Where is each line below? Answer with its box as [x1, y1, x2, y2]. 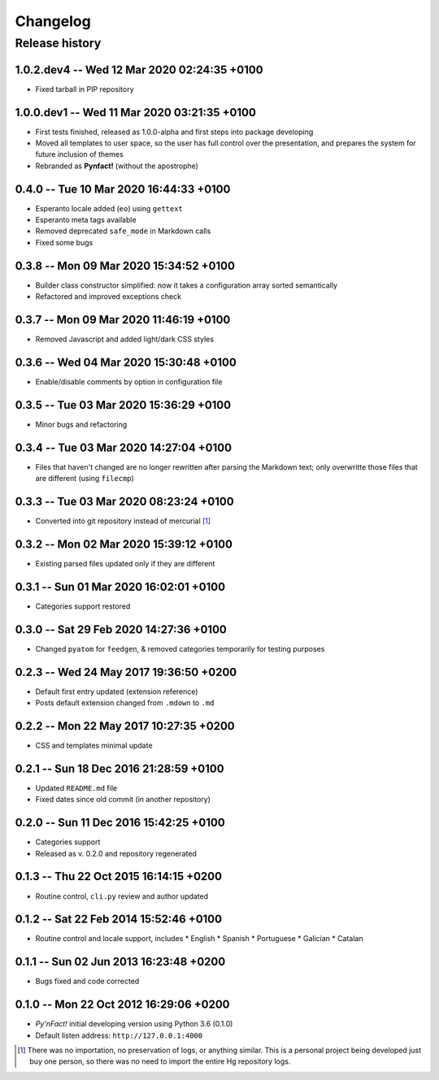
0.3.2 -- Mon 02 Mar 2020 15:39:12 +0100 [15, 537, 233, 551]
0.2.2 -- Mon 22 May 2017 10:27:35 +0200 [15, 719, 235, 733]
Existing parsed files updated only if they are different [35, 559, 215, 568]
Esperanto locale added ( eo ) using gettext [35, 203, 183, 213]
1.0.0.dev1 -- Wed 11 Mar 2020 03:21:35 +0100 [15, 106, 256, 119]
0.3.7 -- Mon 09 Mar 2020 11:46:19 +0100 [15, 313, 231, 327]
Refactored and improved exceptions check [35, 292, 182, 301]
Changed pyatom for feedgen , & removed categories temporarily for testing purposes [35, 644, 325, 653]
